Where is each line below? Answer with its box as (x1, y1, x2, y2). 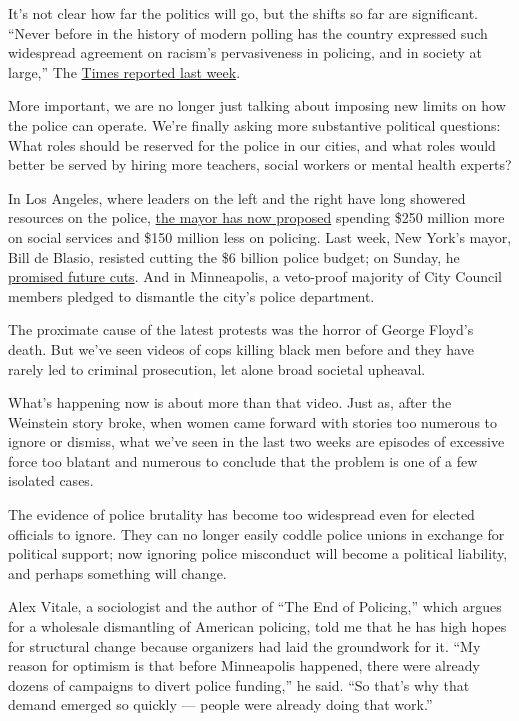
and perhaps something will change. (8, 562, 227, 583)
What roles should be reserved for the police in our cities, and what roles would (8, 134, 496, 155)
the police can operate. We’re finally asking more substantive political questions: (8, 114, 501, 135)
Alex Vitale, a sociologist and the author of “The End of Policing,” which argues (8, 596, 502, 617)
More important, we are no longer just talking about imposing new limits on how (8, 95, 506, 116)
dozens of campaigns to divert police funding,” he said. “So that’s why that (8, 674, 470, 695)
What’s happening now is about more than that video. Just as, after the (8, 392, 452, 413)
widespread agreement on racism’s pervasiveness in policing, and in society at (8, 42, 482, 63)
